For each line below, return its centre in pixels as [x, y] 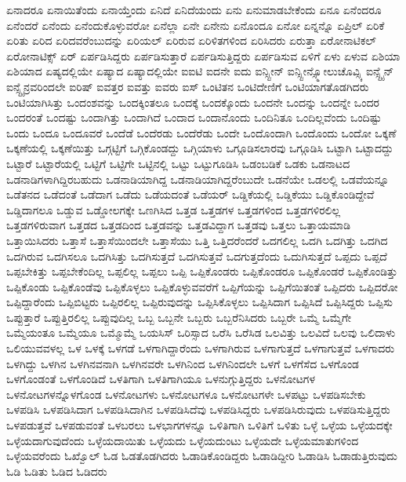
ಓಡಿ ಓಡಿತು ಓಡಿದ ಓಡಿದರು [57, 471]
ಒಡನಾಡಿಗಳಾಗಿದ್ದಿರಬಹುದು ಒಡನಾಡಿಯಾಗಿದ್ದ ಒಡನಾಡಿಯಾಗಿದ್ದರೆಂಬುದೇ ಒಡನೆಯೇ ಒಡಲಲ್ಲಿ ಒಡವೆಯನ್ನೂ [198, 179]
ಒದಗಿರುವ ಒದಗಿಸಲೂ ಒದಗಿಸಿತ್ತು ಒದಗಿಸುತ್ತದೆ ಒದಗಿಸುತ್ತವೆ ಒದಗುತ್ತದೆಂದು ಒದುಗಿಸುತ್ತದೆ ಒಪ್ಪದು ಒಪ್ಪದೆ [197, 256]
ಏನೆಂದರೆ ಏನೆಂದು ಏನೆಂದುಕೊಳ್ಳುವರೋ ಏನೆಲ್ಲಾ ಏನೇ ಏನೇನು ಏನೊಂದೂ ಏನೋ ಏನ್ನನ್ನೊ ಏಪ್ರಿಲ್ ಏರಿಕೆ [196, 25]
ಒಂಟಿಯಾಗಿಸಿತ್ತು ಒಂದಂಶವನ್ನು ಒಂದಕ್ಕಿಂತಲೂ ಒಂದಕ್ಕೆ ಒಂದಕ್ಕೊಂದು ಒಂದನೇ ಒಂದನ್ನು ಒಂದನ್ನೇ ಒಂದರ [193, 102]
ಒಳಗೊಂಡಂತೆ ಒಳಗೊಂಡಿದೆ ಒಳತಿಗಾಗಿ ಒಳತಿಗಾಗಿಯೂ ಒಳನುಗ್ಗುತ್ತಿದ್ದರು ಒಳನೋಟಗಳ [161, 379]
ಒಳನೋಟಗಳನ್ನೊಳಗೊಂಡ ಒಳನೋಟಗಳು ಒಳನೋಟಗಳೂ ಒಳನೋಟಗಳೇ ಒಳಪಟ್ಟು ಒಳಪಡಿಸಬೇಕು [186, 394]
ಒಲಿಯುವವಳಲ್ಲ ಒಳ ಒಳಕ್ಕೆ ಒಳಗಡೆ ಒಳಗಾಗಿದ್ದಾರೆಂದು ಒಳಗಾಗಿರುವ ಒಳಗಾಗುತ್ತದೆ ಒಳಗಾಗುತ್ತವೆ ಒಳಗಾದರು [201, 348]
